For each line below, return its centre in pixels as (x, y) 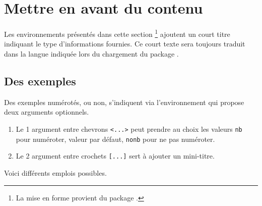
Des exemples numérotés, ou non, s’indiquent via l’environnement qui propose (124, 102)
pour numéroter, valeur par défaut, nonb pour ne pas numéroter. (115, 139)
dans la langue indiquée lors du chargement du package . (91, 53)
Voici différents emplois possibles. (55, 172)
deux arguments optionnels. (47, 112)
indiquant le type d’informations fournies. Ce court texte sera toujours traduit (125, 44)
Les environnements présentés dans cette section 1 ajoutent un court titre (117, 33)
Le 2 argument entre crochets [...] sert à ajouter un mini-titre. (115, 156)
